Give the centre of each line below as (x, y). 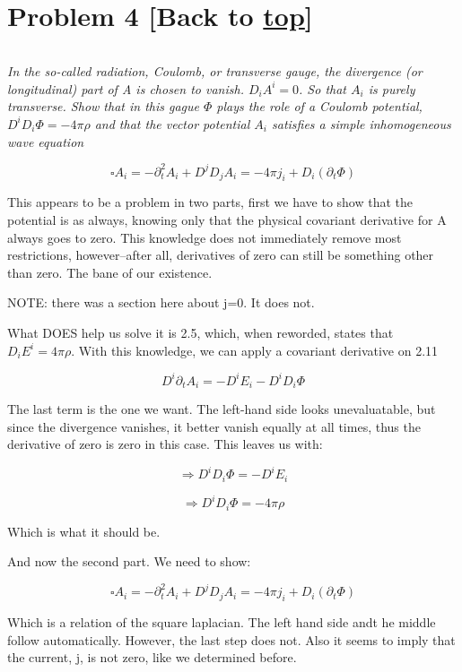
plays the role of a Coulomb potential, (319, 106)
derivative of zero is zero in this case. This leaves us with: (165, 444)
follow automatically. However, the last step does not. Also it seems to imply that (231, 639)
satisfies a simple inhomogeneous (362, 123)
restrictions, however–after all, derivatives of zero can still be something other (221, 255)
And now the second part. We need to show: (129, 561)
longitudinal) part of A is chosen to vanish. (126, 88)
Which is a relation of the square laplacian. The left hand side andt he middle (222, 622)
